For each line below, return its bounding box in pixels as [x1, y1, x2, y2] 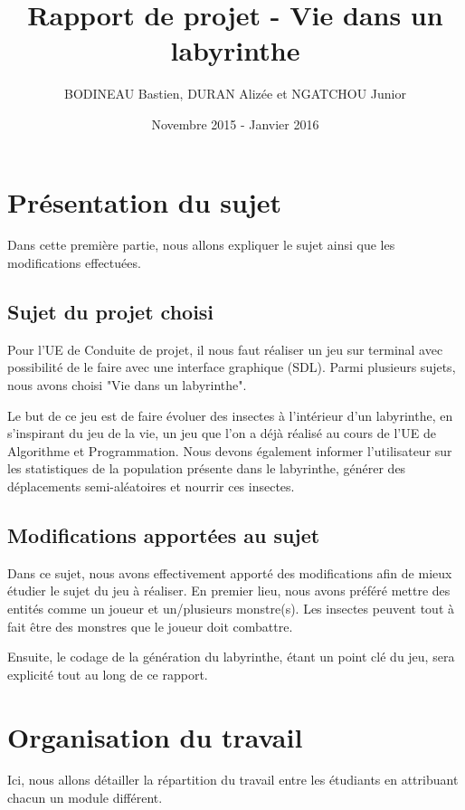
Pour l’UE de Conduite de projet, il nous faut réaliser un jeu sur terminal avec [7, 339, 443, 358]
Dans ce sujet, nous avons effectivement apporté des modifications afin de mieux [7, 563, 452, 582]
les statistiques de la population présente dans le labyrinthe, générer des [7, 459, 406, 478]
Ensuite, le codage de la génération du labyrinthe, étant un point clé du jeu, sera [7, 647, 455, 666]
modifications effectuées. [7, 253, 141, 272]
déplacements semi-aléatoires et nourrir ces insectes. [7, 476, 295, 495]
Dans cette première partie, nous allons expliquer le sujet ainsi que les [7, 235, 395, 254]
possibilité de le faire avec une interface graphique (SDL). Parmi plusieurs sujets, [7, 357, 456, 376]
